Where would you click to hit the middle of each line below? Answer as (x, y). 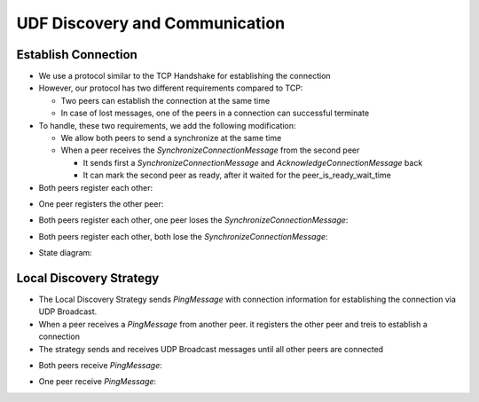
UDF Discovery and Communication (151, 23)
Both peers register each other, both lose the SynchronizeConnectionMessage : (183, 236)
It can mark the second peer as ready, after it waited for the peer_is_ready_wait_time (237, 175)
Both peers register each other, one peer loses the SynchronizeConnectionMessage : (193, 220)
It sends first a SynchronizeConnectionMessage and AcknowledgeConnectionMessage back (253, 162)
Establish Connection (77, 55)
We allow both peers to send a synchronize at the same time (171, 138)
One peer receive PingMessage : (98, 382)
